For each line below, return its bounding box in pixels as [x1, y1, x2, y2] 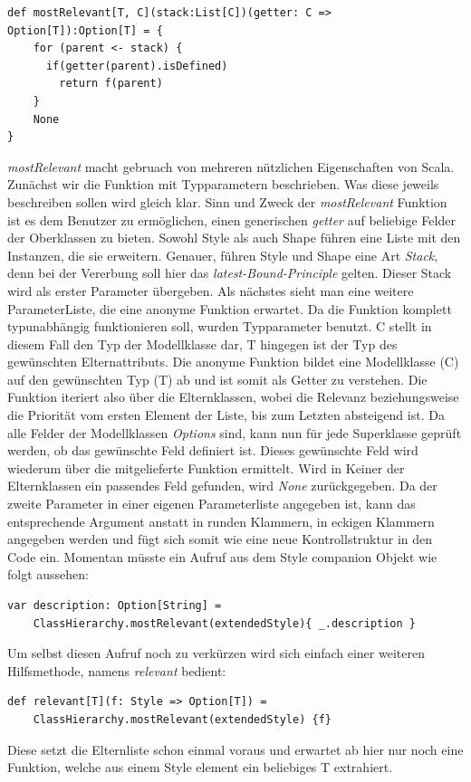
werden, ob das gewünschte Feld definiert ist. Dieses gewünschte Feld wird [7, 441, 418, 460]
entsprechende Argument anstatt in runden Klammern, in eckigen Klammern [7, 511, 435, 530]
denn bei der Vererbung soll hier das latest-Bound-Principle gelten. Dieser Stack [7, 263, 452, 282]
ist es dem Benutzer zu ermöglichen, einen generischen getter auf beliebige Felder [7, 210, 456, 229]
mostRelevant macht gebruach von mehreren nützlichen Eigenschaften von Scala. [7, 157, 455, 176]
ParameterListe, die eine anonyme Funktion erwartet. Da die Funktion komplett [7, 299, 452, 318]
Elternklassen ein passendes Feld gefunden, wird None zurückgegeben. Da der [7, 476, 437, 495]
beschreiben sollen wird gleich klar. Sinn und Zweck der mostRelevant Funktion [7, 192, 447, 211]
